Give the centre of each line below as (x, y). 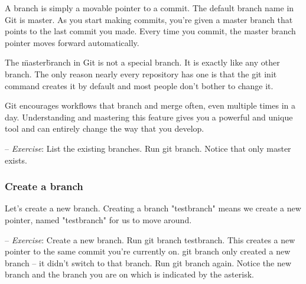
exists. (16, 160)
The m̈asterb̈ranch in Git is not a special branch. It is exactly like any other (142, 62)
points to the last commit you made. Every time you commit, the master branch (150, 31)
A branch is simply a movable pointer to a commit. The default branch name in (149, 8)
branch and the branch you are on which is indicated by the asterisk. (129, 274)
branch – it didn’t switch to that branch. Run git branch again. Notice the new (148, 262)
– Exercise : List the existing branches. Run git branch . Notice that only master (148, 148)
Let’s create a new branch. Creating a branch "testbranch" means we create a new (153, 208)
